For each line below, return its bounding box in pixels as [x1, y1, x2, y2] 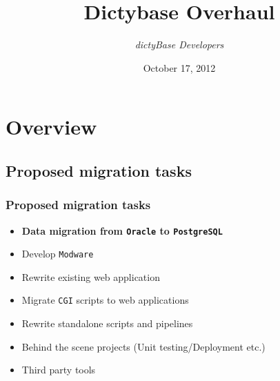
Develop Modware [21, 246, 94, 261]
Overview [6, 113, 97, 141]
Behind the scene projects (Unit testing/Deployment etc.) [21, 339, 266, 353]
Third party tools [21, 362, 96, 377]
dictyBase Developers [134, 37, 224, 52]
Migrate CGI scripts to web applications [21, 293, 189, 307]
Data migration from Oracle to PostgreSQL [21, 223, 223, 237]
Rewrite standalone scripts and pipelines [21, 316, 193, 331]
